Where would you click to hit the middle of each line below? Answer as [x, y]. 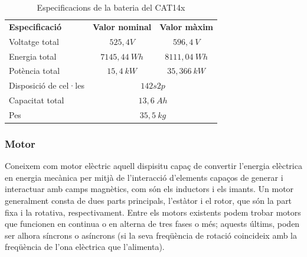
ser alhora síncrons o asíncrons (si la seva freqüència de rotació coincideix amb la [151, 235]
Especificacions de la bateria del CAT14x [111, 7]
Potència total [35, 71]
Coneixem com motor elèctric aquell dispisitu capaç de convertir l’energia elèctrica [153, 166]
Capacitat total [37, 100]
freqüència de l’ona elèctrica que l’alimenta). [85, 247]
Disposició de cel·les [47, 85]
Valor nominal [122, 26]
